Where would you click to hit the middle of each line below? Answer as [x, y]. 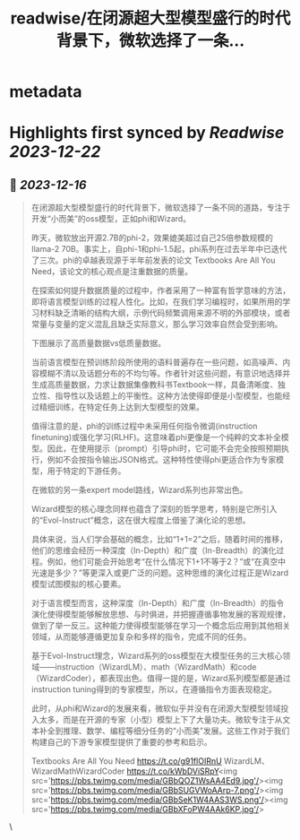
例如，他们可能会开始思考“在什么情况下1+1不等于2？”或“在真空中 [167, 562]
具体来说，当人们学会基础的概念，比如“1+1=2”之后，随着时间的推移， [159, 540]
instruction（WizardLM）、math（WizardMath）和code [156, 667]
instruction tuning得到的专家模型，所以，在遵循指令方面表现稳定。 [154, 689]
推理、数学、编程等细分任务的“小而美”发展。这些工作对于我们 [176, 731]
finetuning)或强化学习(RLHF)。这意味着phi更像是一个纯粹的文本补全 [156, 437]
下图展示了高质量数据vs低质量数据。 [99, 343]
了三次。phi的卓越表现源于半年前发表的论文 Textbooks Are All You [153, 260]
